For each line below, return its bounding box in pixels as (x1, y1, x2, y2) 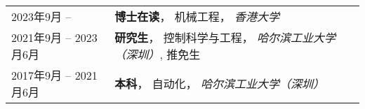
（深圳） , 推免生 (114, 46, 201, 62)
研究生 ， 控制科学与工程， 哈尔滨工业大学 (114, 29, 336, 45)
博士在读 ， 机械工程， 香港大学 (114, 8, 280, 24)
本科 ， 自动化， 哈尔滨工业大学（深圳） (114, 75, 325, 92)
